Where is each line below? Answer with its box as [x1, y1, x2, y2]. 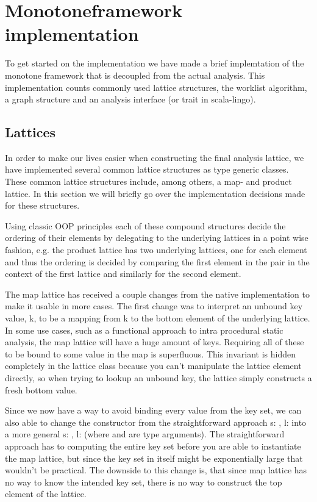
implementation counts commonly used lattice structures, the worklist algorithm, [5, 81, 307, 93]
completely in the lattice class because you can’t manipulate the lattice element [5, 359, 302, 372]
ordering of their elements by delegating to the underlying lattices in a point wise [5, 231, 308, 244]
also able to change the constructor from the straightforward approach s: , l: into [5, 415, 307, 428]
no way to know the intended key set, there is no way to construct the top [5, 475, 282, 488]
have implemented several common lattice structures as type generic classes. [5, 163, 289, 176]
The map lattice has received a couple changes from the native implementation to [5, 287, 310, 300]
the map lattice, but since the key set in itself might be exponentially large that [5, 451, 303, 464]
